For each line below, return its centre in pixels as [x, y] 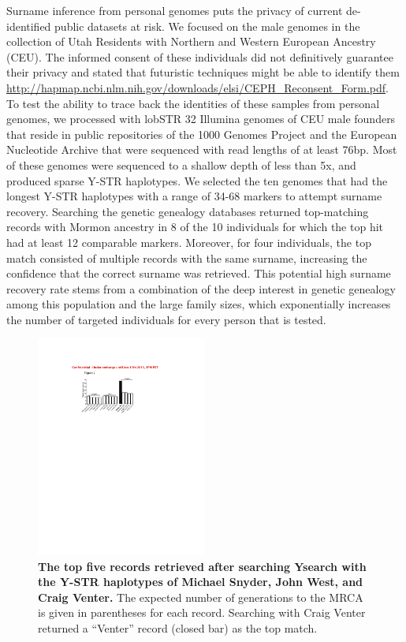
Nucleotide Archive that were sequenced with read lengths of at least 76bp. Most [202, 149]
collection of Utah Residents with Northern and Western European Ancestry [191, 41]
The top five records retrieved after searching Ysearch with [202, 566]
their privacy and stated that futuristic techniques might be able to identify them [203, 72]
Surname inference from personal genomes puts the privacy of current [175, 10]
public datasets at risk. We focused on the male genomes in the [207, 26]
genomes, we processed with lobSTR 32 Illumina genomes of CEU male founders [201, 119]
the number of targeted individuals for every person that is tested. [166, 319]
